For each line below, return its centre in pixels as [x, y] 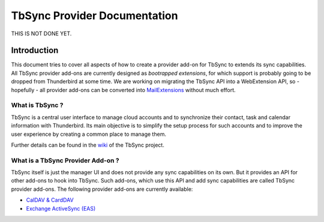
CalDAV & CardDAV [50, 200]
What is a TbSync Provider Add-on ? [65, 160]
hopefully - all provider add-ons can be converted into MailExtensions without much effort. [123, 90]
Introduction [35, 51]
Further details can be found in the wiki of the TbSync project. [88, 145]
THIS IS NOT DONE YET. [41, 34]
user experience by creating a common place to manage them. [88, 134]
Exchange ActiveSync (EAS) [61, 208]
